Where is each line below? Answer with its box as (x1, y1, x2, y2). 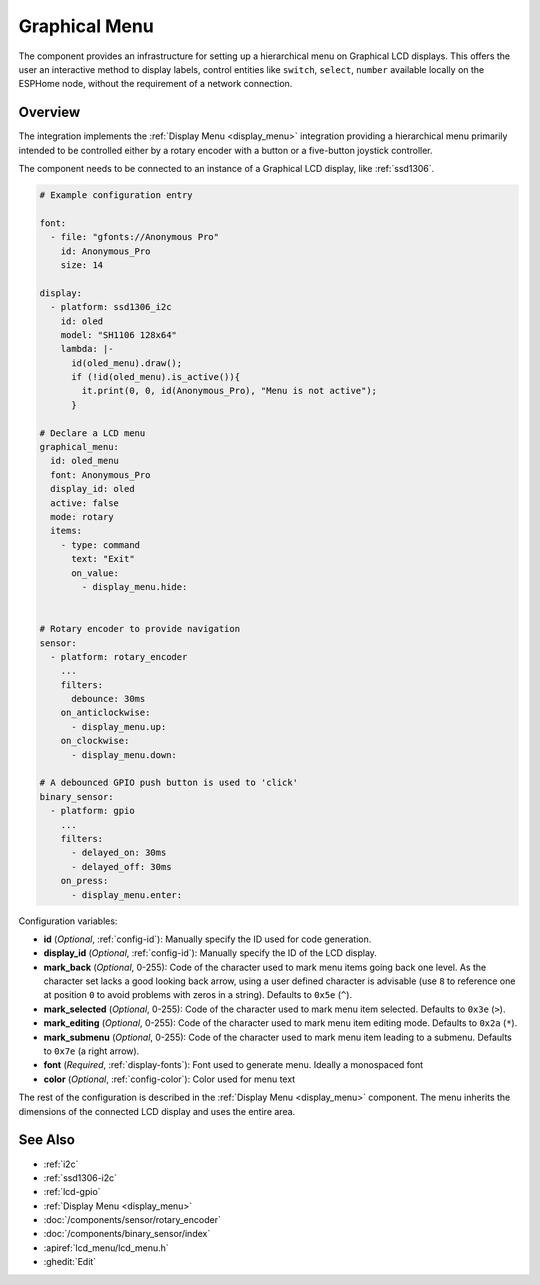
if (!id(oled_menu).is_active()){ (71, 371, 240, 383)
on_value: (71, 567, 120, 579)
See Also (18, 1131, 75, 1149)
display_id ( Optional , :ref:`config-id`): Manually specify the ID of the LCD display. (43, 947, 377, 959)
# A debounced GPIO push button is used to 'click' (39, 777, 299, 789)
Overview (18, 104, 81, 121)
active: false (50, 497, 120, 509)
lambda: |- (60, 343, 114, 355)
